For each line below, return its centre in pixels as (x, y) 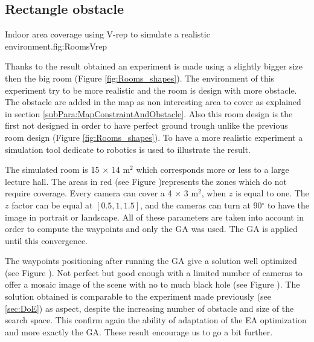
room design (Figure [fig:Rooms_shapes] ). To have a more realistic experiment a (154, 137)
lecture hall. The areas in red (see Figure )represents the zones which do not (146, 181)
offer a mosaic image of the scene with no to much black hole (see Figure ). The (152, 284)
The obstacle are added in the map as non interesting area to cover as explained (153, 102)
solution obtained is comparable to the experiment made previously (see (138, 296)
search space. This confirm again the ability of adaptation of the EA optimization (156, 320)
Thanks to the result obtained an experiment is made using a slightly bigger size (154, 66)
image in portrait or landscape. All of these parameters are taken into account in (155, 217)
